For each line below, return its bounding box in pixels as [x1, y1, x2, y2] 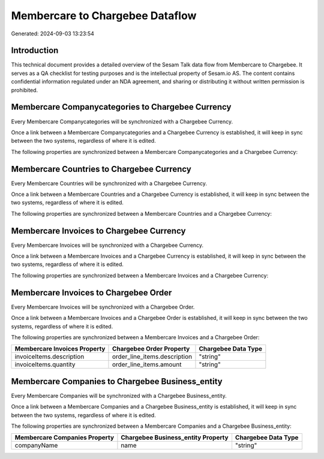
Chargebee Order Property [112, 345, 190, 353]
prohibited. [11, 86, 38, 93]
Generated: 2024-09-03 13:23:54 [11, 30, 94, 37]
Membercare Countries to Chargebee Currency [11, 164, 191, 174]
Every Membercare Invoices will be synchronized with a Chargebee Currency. [11, 241, 204, 249]
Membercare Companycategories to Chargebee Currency [11, 102, 232, 112]
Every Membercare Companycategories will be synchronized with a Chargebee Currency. [11, 117, 233, 125]
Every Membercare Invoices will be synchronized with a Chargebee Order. [11, 303, 195, 310]
